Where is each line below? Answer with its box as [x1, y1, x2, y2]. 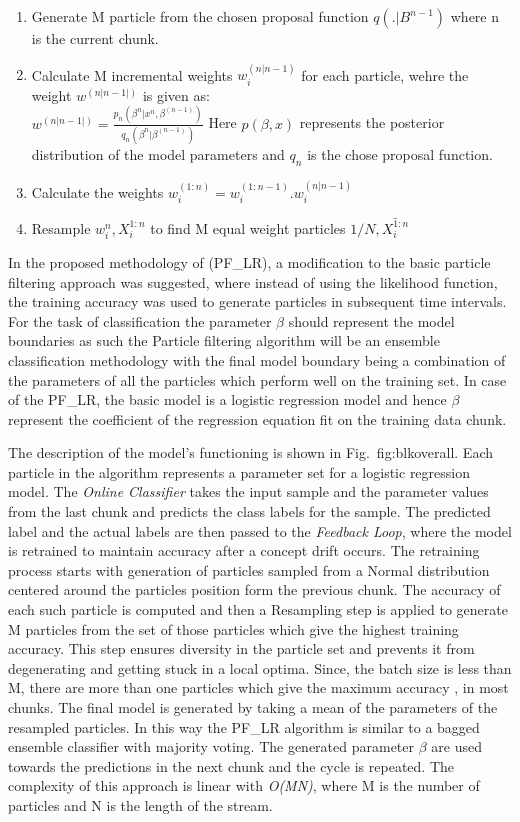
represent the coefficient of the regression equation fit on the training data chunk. [8, 408, 507, 429]
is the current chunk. [31, 28, 159, 48]
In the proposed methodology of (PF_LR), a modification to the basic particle [8, 251, 491, 272]
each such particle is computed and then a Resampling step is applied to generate [8, 599, 508, 620]
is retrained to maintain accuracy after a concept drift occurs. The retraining [8, 540, 480, 561]
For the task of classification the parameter [8, 310, 272, 331]
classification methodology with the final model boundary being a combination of [8, 349, 506, 370]
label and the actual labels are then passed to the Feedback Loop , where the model [8, 520, 512, 541]
